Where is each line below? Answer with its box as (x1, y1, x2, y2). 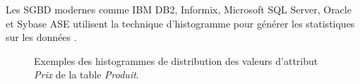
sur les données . (6, 30, 77, 44)
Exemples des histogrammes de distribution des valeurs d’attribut (34, 53, 318, 68)
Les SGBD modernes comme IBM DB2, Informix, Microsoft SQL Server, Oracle (6, 2, 352, 16)
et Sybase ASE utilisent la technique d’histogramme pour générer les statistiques (6, 16, 355, 30)
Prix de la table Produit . (34, 67, 139, 82)
